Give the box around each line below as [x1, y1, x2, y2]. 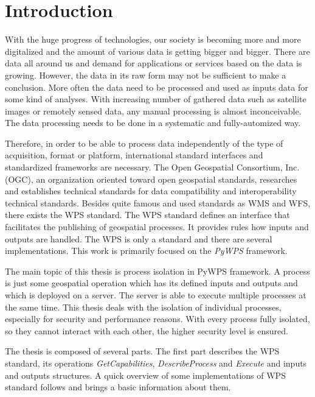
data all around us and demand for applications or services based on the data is [5, 57, 302, 69]
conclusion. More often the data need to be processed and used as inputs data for [5, 80, 308, 93]
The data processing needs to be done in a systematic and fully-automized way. [5, 116, 301, 129]
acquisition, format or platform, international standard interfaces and [5, 149, 263, 161]
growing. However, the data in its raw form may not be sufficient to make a [5, 68, 286, 81]
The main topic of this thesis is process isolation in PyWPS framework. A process [5, 264, 310, 277]
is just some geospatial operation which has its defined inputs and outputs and [5, 276, 298, 289]
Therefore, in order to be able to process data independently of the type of [5, 136, 283, 149]
